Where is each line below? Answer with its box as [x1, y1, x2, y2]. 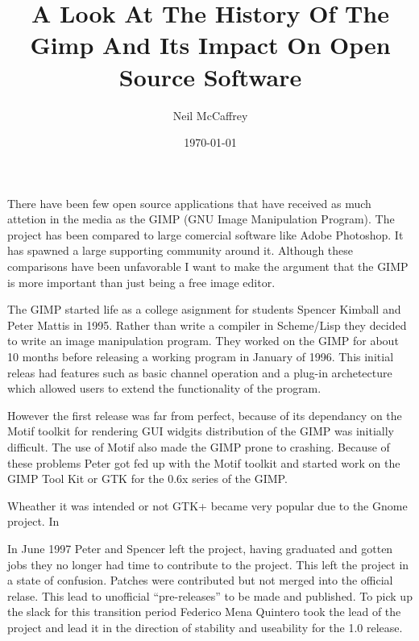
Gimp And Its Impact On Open [30, 28, 391, 61]
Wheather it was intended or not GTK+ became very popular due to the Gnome [7, 497, 408, 514]
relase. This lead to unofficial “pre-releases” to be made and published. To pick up [7, 587, 413, 604]
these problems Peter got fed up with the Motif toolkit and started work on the [7, 454, 400, 471]
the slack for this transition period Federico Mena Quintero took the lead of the [7, 603, 401, 620]
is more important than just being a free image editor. [7, 273, 276, 290]
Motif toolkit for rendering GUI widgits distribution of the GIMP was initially [7, 422, 394, 439]
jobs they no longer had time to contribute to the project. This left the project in [7, 556, 409, 572]
